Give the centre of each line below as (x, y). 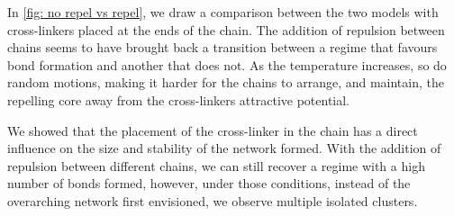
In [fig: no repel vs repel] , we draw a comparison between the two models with (223, 12)
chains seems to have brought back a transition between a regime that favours (222, 47)
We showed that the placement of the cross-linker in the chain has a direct (213, 130)
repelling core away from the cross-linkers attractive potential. (179, 99)
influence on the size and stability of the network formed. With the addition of (224, 148)
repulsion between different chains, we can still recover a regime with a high (216, 165)
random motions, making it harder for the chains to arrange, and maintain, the (226, 82)
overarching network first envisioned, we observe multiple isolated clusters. (213, 200)
